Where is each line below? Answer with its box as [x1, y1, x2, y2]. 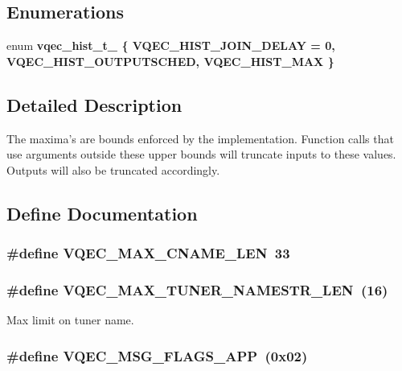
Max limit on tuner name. [6, 311, 134, 328]
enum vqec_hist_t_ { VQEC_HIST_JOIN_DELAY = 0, [6, 37, 335, 54]
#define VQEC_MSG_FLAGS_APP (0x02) [6, 345, 308, 365]
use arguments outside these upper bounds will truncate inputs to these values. [6, 146, 396, 163]
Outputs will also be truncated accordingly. [6, 161, 220, 178]
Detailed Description [6, 92, 183, 117]
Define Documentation [6, 200, 198, 225]
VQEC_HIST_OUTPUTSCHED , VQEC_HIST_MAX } [6, 52, 334, 69]
